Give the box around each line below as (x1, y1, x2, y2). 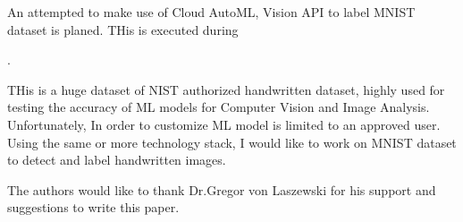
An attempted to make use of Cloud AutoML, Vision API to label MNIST (7, 3, 416, 21)
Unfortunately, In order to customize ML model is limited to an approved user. (7, 115, 441, 133)
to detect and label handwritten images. (7, 150, 226, 169)
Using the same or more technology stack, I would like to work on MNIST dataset (7, 132, 457, 151)
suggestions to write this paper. (7, 198, 180, 217)
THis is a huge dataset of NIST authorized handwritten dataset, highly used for (7, 80, 445, 98)
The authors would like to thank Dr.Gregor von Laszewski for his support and (7, 180, 436, 199)
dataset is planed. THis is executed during (7, 20, 239, 38)
